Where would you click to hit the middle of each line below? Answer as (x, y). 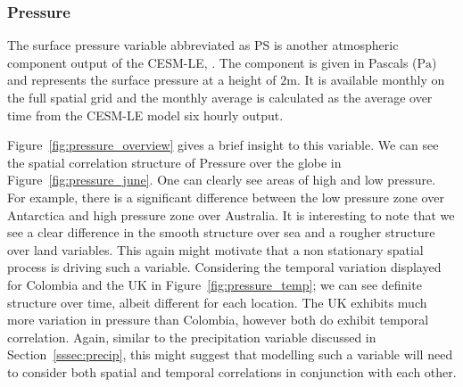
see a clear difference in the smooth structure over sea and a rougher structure (221, 232)
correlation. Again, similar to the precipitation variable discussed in (192, 337)
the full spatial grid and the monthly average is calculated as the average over (220, 97)
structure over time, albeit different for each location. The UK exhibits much (217, 302)
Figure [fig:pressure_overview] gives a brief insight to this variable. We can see (223, 145)
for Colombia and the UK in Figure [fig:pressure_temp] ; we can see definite (215, 284)
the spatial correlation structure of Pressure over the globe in (174, 162)
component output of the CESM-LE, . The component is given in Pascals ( (212, 62)
